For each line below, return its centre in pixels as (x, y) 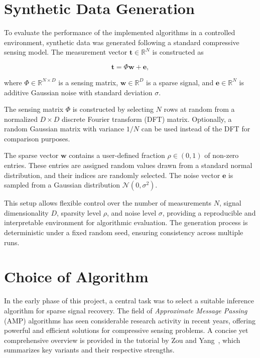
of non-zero (222, 155)
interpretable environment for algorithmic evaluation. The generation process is (126, 222)
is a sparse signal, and (180, 82)
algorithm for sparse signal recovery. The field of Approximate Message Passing (126, 310)
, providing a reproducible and (209, 212)
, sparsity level (79, 212)
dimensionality (26, 212)
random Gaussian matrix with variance (64, 129)
